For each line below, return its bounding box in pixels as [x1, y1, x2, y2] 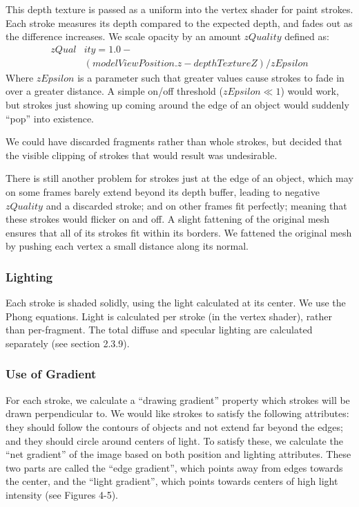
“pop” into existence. [6, 111, 95, 125]
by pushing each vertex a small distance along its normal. [6, 239, 249, 253]
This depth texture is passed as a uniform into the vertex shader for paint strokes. [6, 2, 353, 16]
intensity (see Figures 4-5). [6, 487, 119, 501]
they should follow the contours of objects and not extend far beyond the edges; [6, 419, 343, 434]
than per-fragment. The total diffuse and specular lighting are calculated [6, 322, 313, 337]
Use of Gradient [6, 365, 97, 382]
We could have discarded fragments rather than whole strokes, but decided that [6, 134, 342, 149]
